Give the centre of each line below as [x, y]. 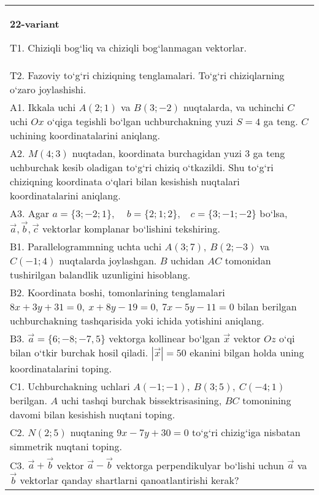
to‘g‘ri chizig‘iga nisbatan [246, 432]
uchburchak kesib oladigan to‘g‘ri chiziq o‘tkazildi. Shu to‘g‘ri [142, 167]
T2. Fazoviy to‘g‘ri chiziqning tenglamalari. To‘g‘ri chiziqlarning [147, 75]
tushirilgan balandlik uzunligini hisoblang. [100, 274]
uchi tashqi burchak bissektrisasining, [141, 400]
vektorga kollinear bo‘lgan [164, 338]
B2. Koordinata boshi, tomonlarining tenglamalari [117, 292]
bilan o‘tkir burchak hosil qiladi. [79, 352]
